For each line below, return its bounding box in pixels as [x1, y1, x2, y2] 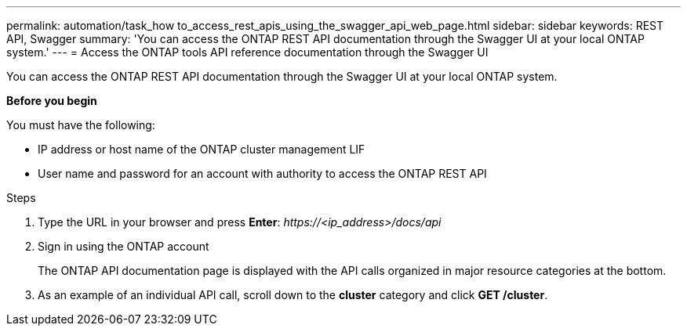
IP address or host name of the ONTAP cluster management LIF [38, 143, 365, 156]
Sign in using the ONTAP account [38, 240, 209, 253]
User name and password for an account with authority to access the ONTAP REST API [38, 167, 487, 180]
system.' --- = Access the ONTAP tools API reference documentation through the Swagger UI [6, 45, 489, 59]
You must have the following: [6, 118, 155, 132]
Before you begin [6, 94, 97, 107]
